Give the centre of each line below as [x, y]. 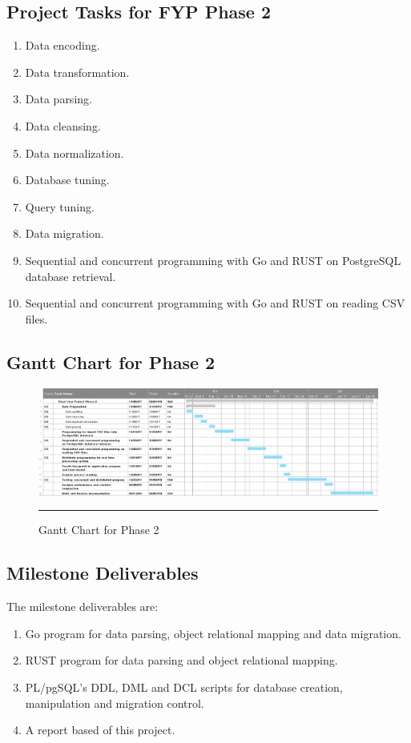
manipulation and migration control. [115, 703]
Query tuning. [60, 206]
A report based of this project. [100, 730]
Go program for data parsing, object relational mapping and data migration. [213, 633]
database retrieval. [71, 276]
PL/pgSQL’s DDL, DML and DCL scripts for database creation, [184, 687]
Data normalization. [75, 153]
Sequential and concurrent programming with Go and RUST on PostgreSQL [213, 260]
